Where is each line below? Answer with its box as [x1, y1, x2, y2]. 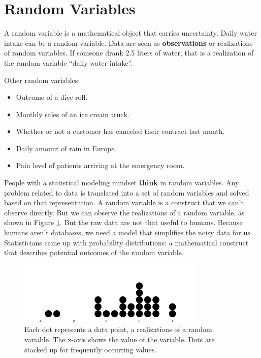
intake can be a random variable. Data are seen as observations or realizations [4, 37, 253, 48]
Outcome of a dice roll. [16, 92, 88, 102]
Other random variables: [4, 74, 80, 85]
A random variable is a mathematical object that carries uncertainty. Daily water [4, 27, 257, 38]
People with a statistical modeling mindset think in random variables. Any [4, 177, 239, 188]
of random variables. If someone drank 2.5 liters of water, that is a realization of [4, 47, 254, 58]
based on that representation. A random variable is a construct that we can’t [4, 197, 244, 208]
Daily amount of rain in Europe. [16, 143, 117, 153]
